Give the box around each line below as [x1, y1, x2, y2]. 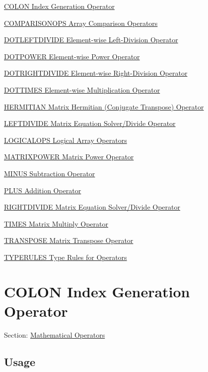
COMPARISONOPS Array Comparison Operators [4, 17, 158, 28]
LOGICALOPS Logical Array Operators [4, 134, 127, 145]
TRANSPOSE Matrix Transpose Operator [4, 235, 134, 246]
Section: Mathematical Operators [4, 329, 105, 340]
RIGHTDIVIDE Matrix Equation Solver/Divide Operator [4, 202, 180, 212]
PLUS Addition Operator [4, 185, 81, 195]
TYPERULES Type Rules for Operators [4, 251, 127, 262]
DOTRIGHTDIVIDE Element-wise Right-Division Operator [4, 68, 188, 78]
